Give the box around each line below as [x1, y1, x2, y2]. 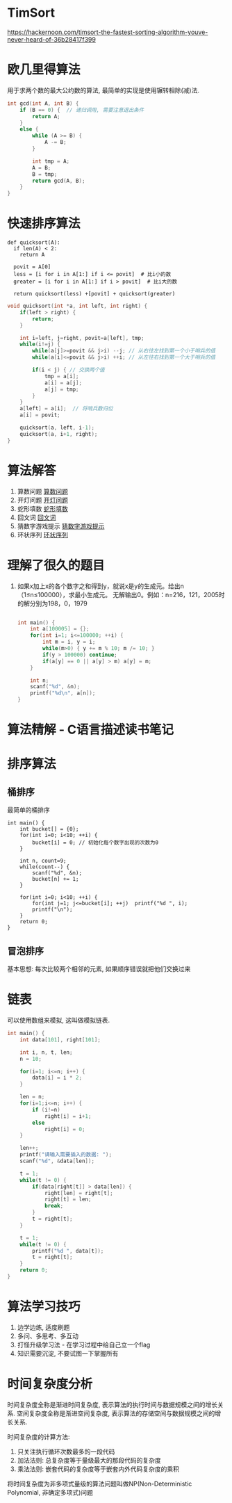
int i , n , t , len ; [19, 1048, 73, 1056]
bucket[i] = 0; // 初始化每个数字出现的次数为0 [32, 839, 158, 846]
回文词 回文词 [17, 513, 56, 521]
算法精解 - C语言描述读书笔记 [7, 722, 174, 738]
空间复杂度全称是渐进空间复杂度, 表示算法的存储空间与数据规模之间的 [16, 1409, 215, 1417]
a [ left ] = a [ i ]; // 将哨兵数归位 [19, 405, 113, 412]
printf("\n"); [32, 906, 73, 913]
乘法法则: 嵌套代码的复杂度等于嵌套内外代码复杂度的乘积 [17, 1465, 179, 1473]
